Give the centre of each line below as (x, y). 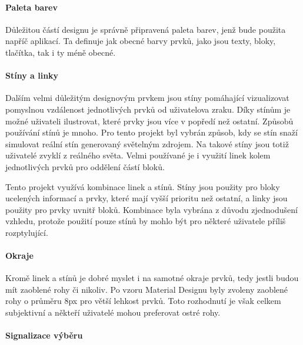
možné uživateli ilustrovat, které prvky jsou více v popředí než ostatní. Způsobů (149, 121)
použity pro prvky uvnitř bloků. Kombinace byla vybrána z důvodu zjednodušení (151, 209)
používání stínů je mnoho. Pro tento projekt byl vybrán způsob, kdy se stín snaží (151, 132)
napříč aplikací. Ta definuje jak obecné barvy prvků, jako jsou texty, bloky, (141, 41)
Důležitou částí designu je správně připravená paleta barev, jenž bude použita (146, 29)
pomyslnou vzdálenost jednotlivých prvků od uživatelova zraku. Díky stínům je (148, 109)
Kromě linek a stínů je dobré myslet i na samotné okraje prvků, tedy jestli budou (152, 278)
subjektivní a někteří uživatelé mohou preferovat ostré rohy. (113, 312)
